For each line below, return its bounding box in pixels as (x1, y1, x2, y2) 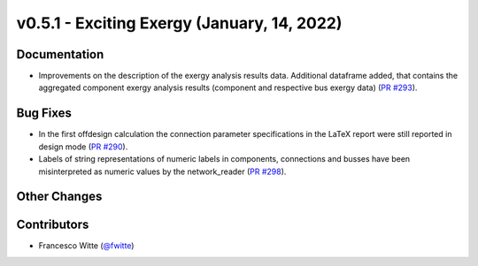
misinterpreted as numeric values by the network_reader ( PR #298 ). (38, 166, 287, 177)
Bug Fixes (16, 106, 73, 121)
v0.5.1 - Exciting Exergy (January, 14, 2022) (16, 13, 343, 33)
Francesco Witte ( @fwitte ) (38, 240, 135, 251)
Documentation (16, 47, 104, 62)
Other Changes (16, 189, 103, 204)
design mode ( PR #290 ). (38, 141, 128, 152)
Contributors (16, 217, 89, 232)
